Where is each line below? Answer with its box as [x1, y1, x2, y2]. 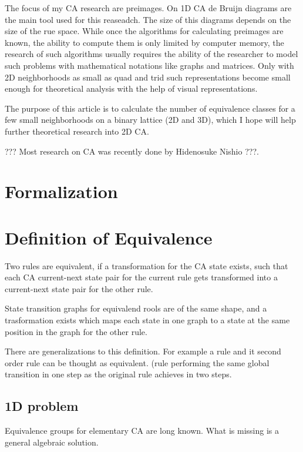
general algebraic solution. [5, 436, 99, 448]
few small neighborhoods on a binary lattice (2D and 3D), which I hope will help [5, 113, 296, 126]
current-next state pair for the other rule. [5, 282, 153, 294]
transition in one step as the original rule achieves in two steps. [5, 368, 232, 380]
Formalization [5, 179, 118, 203]
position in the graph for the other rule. [5, 325, 147, 337]
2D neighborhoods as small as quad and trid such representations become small [5, 71, 291, 83]
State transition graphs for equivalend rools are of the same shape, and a [5, 302, 267, 314]
